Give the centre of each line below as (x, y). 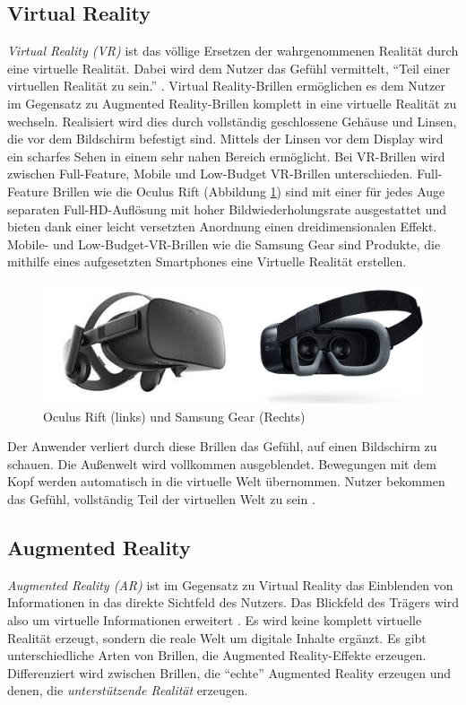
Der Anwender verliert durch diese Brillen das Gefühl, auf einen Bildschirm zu (222, 446)
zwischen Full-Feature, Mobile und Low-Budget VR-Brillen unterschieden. (210, 174)
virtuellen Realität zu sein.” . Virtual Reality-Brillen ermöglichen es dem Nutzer (226, 86)
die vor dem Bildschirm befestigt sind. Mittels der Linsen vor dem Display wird (225, 139)
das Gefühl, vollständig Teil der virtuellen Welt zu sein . (161, 499)
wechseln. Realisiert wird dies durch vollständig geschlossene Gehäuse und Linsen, (232, 121)
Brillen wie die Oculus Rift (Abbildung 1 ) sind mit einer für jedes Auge (249, 191)
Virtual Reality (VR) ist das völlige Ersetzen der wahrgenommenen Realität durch (233, 51)
